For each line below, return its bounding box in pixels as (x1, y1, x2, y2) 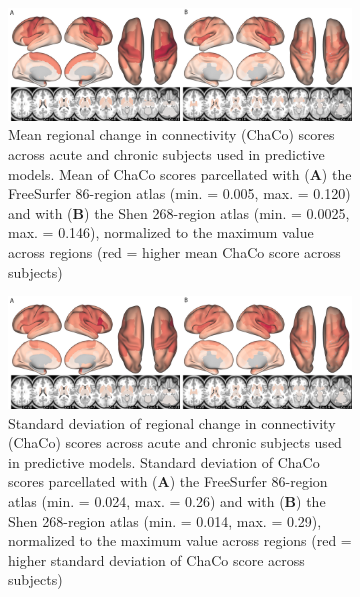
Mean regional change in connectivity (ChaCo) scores (8, 124, 335, 145)
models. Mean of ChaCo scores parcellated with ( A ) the (8, 163, 352, 184)
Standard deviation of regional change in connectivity (8, 412, 336, 433)
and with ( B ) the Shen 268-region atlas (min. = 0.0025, (8, 202, 350, 223)
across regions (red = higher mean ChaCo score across (8, 242, 341, 263)
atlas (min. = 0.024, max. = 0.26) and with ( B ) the (8, 491, 326, 512)
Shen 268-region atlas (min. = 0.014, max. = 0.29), (8, 510, 322, 531)
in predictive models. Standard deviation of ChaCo (8, 451, 320, 472)
